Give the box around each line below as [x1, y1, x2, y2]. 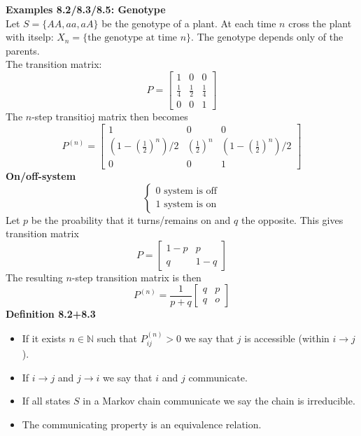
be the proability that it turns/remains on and [31, 212, 231, 227]
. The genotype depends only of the [191, 29, 344, 44]
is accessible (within [244, 330, 330, 345]
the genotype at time [87, 33, 178, 43]
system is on [164, 199, 217, 210]
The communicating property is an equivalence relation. [22, 417, 262, 432]
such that [97, 330, 137, 345]
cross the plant [288, 15, 352, 30]
